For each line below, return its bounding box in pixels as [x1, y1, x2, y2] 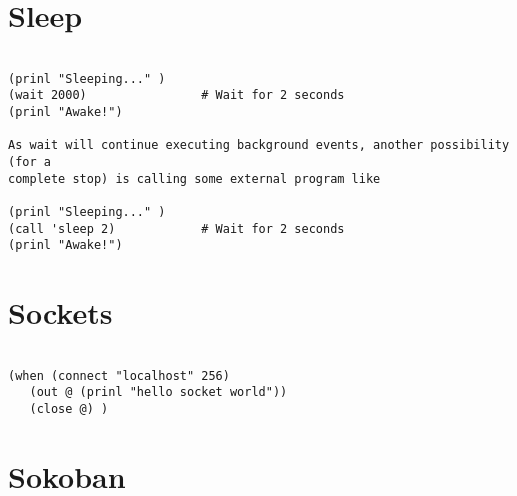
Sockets [8, 292, 113, 333]
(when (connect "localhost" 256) [8, 368, 230, 383]
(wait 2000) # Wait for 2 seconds [8, 88, 345, 103]
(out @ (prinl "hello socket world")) [29, 385, 288, 400]
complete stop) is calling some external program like [8, 171, 381, 186]
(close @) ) [29, 402, 109, 417]
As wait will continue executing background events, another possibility [8, 138, 510, 153]
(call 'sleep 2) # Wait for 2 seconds [8, 221, 345, 236]
